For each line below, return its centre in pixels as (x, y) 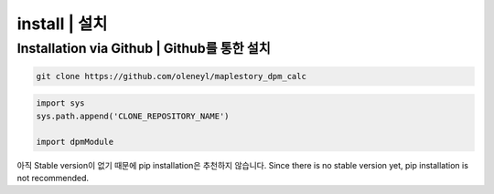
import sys (60, 103)
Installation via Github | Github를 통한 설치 (144, 48)
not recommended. (53, 178)
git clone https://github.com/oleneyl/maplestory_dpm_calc (171, 76)
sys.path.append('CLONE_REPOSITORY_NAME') (133, 116)
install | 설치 (62, 24)
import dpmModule (75, 142)
